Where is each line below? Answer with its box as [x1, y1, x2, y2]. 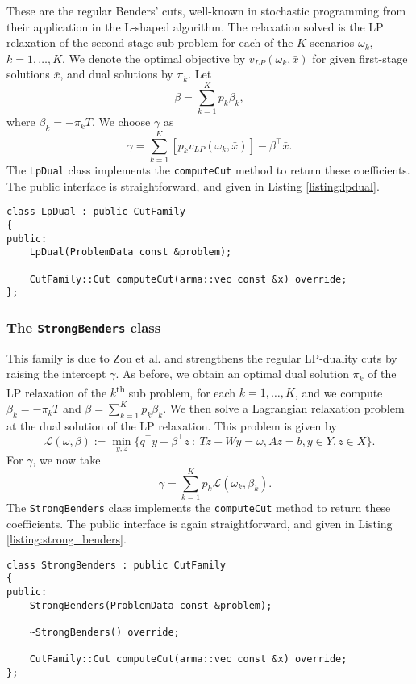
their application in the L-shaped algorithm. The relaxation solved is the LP [6, 18, 384, 35]
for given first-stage [312, 49, 408, 66]
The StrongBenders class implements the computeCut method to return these [6, 498, 391, 515]
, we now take [32, 451, 101, 468]
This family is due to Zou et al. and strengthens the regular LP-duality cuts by [6, 349, 397, 366]
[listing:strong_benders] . [6, 531, 127, 548]
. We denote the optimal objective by [62, 49, 246, 66]
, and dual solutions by [60, 65, 173, 82]
